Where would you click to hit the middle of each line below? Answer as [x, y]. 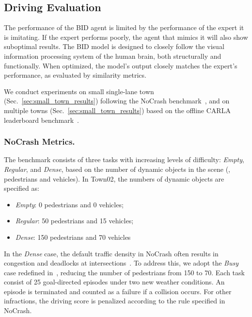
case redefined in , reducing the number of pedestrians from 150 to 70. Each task [124, 272]
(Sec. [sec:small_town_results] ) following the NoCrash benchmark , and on [117, 101]
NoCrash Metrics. [39, 142]
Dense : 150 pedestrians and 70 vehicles [73, 237]
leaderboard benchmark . [41, 120]
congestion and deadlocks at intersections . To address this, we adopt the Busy [121, 263]
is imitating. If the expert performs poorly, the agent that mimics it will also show [126, 37]
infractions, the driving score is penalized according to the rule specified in [115, 301]
